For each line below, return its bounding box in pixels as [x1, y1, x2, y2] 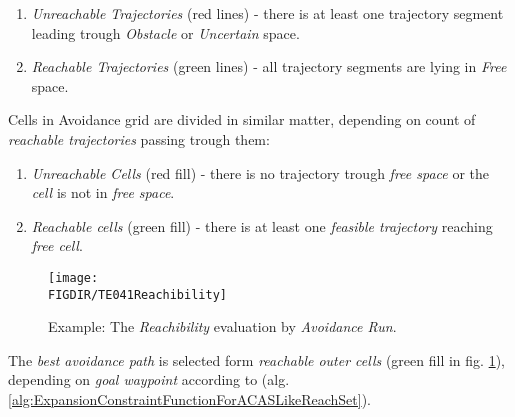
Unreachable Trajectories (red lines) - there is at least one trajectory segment [31, 3, 504, 23]
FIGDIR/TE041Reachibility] [48, 287, 227, 302]
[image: [48, 270, 99, 285]
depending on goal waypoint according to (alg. [8, 369, 290, 390]
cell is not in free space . [31, 182, 175, 203]
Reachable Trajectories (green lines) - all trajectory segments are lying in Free [31, 56, 507, 77]
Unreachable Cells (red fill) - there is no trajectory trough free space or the [31, 162, 490, 183]
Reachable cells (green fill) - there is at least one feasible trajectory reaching [31, 215, 493, 236]
